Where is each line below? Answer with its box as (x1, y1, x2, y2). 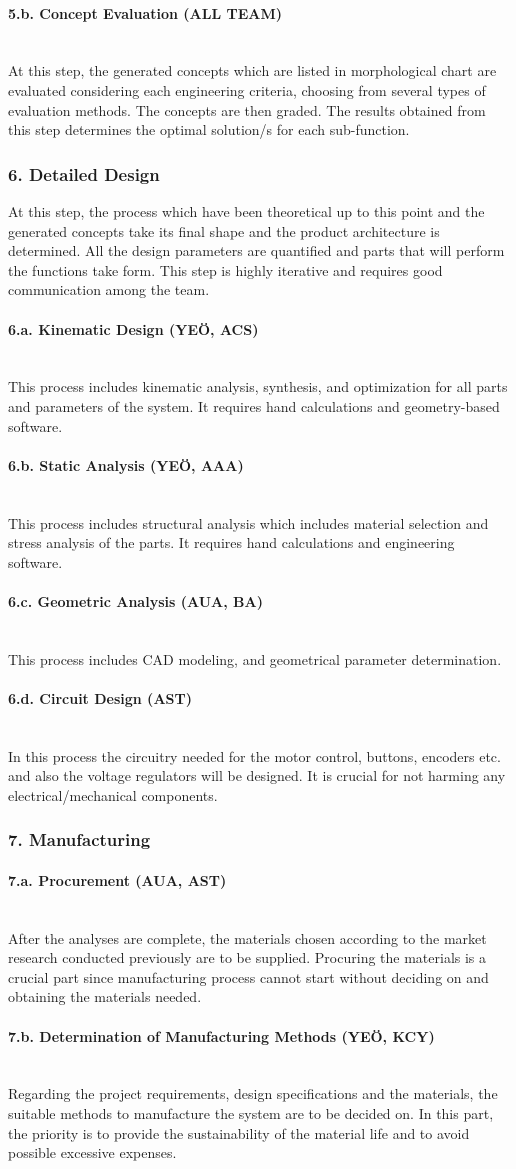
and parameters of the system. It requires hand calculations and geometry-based (8, 395, 500, 416)
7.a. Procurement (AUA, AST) (8, 869, 227, 890)
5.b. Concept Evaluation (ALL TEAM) (8, 2, 283, 23)
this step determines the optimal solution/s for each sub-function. (8, 119, 410, 140)
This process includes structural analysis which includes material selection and (8, 512, 489, 533)
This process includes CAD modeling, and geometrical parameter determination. (8, 648, 502, 669)
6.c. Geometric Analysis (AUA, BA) (8, 590, 263, 611)
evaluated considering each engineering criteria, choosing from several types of (8, 79, 486, 100)
